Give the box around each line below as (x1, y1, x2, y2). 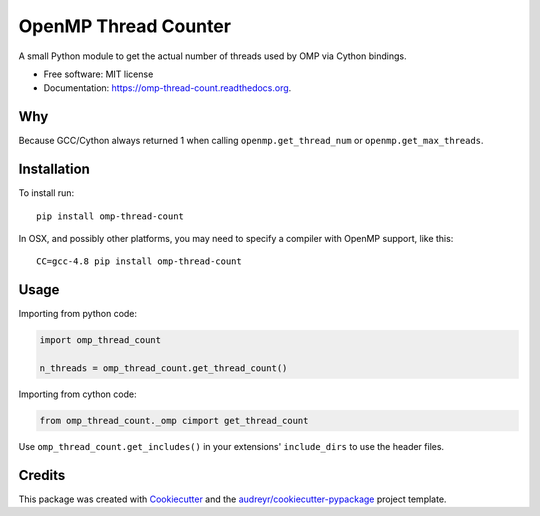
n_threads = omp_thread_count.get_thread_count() (39, 362, 288, 374)
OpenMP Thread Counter (18, 15, 232, 37)
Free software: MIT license (43, 68, 154, 80)
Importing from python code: (18, 308, 138, 320)
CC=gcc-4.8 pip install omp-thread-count (36, 256, 242, 267)
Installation (18, 161, 90, 178)
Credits (18, 466, 66, 484)
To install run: (18, 187, 75, 199)
